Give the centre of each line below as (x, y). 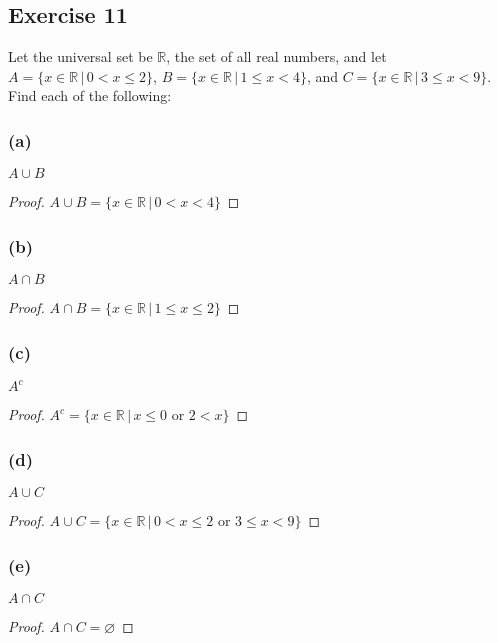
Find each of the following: (90, 95)
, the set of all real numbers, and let (276, 56)
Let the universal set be (80, 56)
